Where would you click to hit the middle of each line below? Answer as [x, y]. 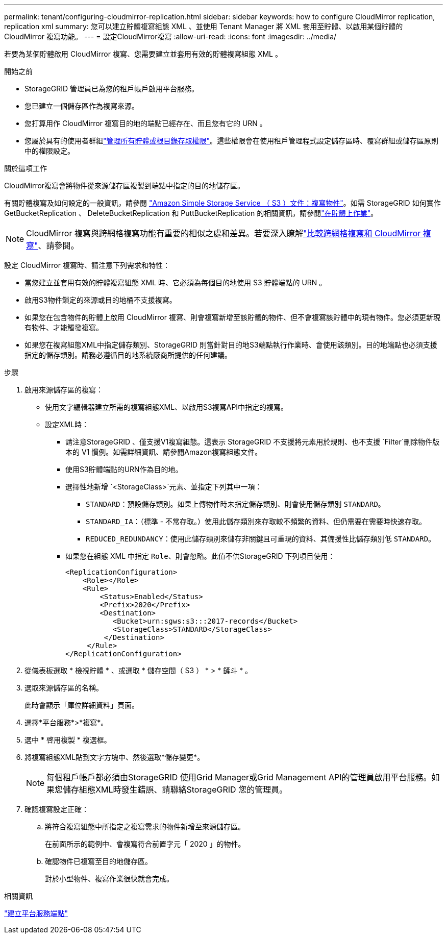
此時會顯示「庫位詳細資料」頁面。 [82, 705]
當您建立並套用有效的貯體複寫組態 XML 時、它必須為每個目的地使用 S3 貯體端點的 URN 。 [176, 282]
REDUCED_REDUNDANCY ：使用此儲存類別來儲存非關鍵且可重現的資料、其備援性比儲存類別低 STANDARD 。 [261, 539]
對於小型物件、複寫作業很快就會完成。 [109, 879]
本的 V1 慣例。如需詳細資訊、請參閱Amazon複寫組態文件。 [164, 452]
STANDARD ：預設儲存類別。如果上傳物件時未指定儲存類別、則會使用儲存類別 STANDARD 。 [235, 504]
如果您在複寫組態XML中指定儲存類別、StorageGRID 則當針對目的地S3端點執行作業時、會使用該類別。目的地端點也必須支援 [231, 345]
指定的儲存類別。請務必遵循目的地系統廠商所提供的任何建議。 [128, 355]
